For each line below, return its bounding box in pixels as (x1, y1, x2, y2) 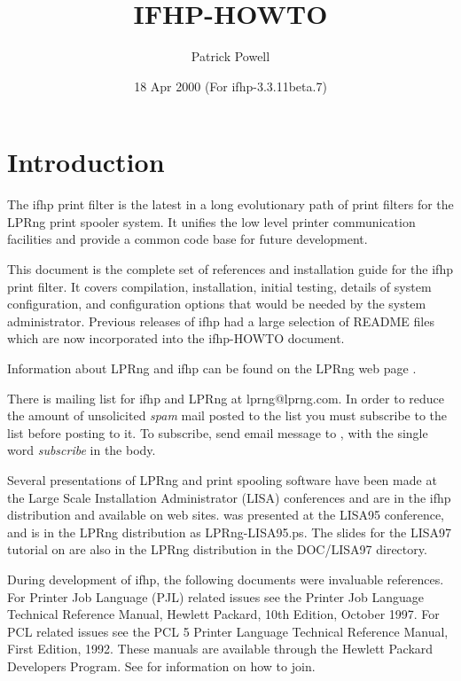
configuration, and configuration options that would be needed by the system (7, 294, 426, 313)
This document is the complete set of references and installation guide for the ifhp (7, 260, 453, 278)
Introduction (7, 144, 165, 180)
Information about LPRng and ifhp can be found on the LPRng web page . (7, 359, 417, 377)
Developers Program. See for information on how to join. (7, 656, 316, 675)
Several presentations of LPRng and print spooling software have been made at (7, 470, 437, 489)
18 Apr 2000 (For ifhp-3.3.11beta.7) (134, 76, 327, 95)
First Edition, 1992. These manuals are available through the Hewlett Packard (7, 639, 434, 658)
